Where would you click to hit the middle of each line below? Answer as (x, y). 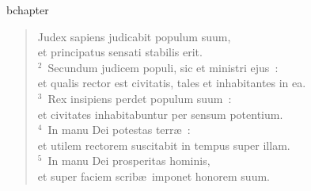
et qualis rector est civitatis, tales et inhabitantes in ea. (172, 83)
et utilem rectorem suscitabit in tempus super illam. (164, 145)
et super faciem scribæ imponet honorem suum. (154, 176)
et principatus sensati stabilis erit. (120, 52)
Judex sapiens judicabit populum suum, (134, 36)
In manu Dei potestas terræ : (119, 130)
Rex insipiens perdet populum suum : (140, 98)
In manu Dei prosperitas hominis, (129, 160)
